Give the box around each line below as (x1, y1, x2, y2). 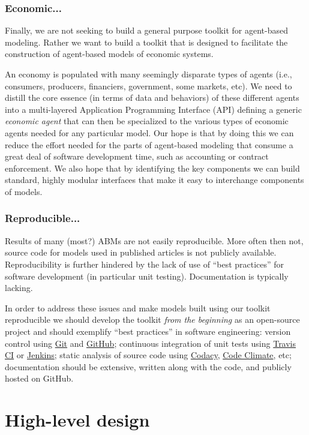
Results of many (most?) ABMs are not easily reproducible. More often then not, (5, 234, 304, 247)
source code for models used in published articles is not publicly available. (5, 246, 277, 259)
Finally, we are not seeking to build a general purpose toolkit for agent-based (5, 24, 288, 37)
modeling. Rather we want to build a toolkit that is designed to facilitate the (5, 35, 288, 48)
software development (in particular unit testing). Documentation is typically (5, 269, 289, 282)
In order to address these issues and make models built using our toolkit (5, 301, 271, 314)
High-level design (5, 407, 150, 432)
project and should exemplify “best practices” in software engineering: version (5, 325, 291, 337)
